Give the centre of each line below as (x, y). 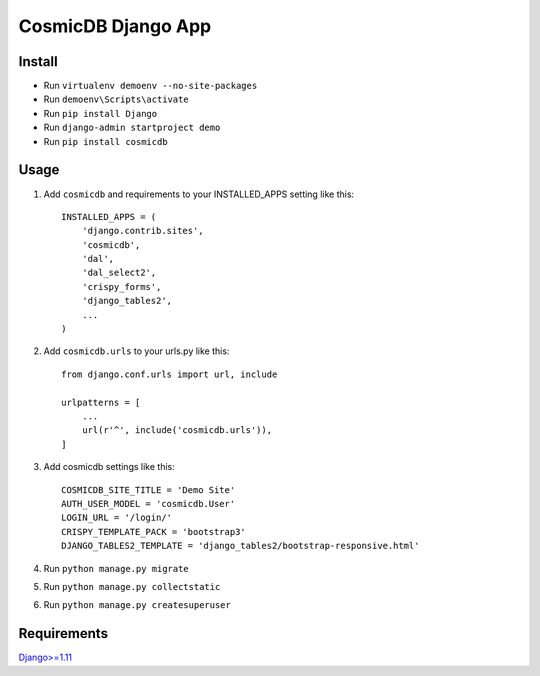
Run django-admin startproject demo (132, 127)
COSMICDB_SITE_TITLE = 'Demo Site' (148, 489)
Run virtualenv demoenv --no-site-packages (150, 86)
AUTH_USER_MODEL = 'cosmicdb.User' (148, 503)
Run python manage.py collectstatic (132, 586)
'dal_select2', (119, 273)
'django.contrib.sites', (142, 231)
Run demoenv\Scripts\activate (116, 99)
